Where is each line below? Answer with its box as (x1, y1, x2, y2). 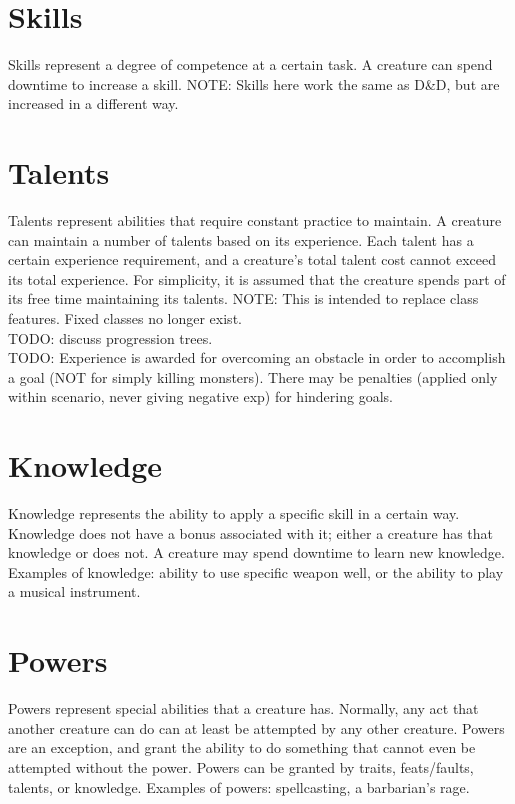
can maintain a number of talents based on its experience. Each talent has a (8, 229, 474, 250)
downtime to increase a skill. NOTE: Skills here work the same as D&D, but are (8, 73, 500, 94)
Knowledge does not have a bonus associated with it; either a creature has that (8, 522, 494, 543)
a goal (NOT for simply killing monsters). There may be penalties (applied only (8, 366, 498, 387)
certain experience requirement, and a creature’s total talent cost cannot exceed (8, 249, 497, 270)
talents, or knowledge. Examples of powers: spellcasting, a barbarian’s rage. (8, 776, 470, 797)
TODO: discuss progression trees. (8, 327, 213, 348)
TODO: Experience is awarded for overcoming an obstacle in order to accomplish (8, 347, 506, 368)
